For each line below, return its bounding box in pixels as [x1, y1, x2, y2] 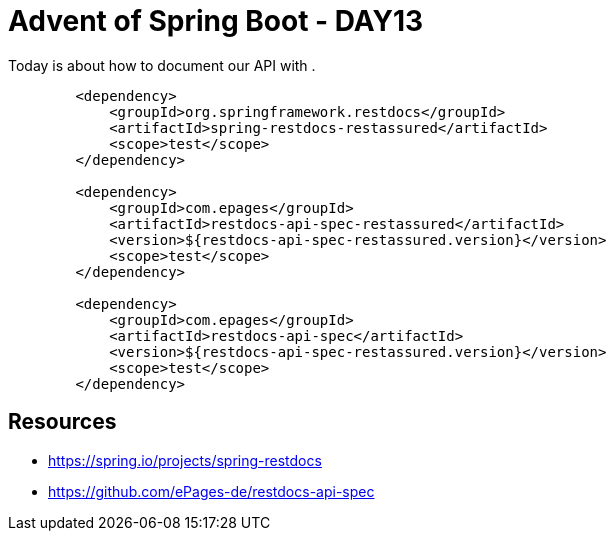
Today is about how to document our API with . [8, 56, 316, 74]
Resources [8, 409, 117, 435]
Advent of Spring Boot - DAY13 [8, 4, 424, 38]
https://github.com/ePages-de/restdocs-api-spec [48, 482, 375, 500]
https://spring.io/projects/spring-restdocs [48, 451, 322, 469]
